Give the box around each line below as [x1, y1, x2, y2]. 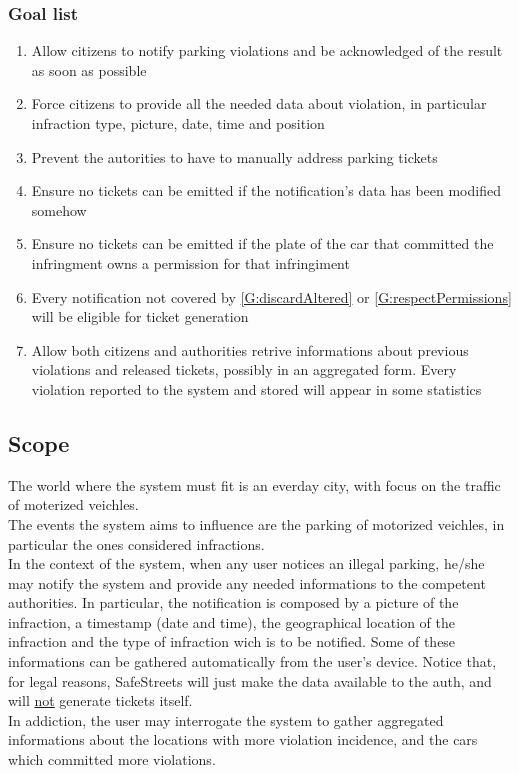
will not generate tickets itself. [8, 690, 193, 711]
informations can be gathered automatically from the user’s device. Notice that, [8, 651, 497, 672]
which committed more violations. [8, 749, 216, 770]
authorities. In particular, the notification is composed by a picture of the [8, 592, 459, 613]
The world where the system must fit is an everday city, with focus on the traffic [8, 474, 501, 495]
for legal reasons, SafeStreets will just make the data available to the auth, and [8, 670, 492, 691]
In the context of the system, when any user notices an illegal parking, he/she [8, 553, 485, 574]
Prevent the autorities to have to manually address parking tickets [31, 146, 438, 167]
